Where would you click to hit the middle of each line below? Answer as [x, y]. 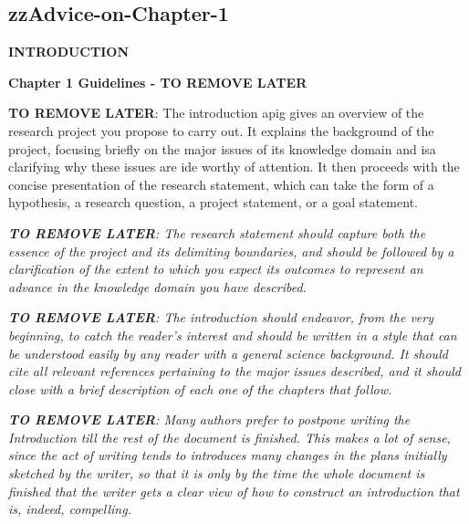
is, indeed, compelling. [70, 509]
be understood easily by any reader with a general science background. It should [228, 353]
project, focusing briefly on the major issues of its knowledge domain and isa [222, 148]
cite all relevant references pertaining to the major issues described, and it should [234, 371]
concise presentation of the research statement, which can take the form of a [221, 184]
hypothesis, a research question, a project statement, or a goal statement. [213, 202]
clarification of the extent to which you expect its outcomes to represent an [216, 269]
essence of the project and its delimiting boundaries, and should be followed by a [231, 251]
